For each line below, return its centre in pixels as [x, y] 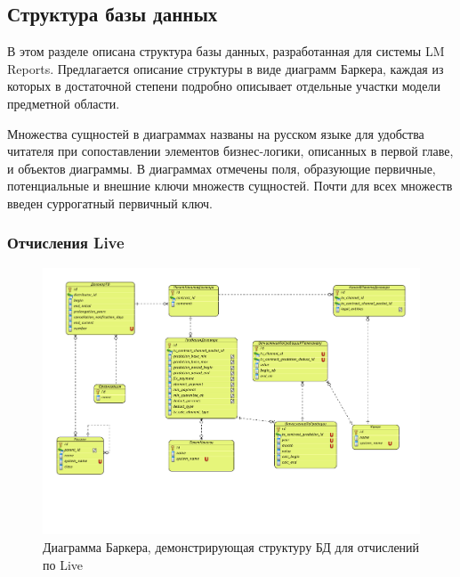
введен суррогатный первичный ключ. [110, 203]
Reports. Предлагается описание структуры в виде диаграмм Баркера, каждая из [226, 68]
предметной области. [64, 103]
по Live [63, 564]
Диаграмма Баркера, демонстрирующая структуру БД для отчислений [231, 547]
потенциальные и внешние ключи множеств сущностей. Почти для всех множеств [230, 186]
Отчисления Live [66, 243]
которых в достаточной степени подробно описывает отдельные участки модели [224, 86]
